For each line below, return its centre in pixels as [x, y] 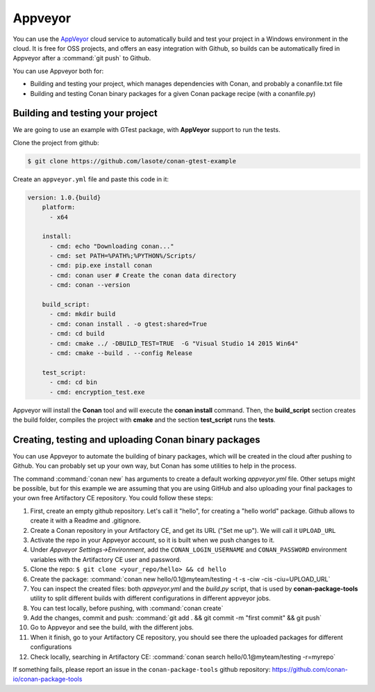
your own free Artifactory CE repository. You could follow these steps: [113, 498]
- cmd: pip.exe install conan [101, 265]
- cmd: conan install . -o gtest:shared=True [128, 324]
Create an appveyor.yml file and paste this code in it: [91, 179]
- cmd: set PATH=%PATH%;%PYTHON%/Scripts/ [123, 256]
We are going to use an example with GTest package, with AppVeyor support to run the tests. [147, 130]
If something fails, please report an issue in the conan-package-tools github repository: [142, 670]
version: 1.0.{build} [64, 197]
